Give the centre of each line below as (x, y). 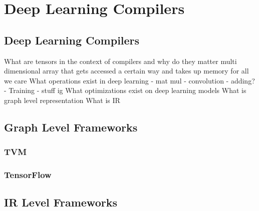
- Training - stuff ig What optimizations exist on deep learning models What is (125, 90)
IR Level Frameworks (61, 202)
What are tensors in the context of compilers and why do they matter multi (120, 61)
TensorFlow (28, 175)
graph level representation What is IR (62, 100)
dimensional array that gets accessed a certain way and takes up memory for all (126, 71)
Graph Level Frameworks (71, 127)
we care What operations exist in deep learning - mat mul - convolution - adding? (129, 80)
